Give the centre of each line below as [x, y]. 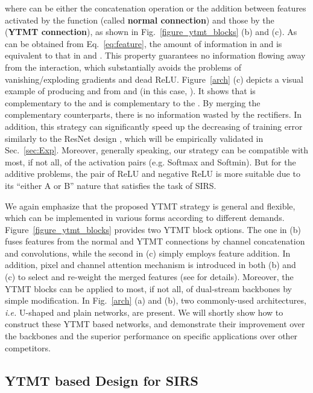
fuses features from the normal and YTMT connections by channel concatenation [155, 241]
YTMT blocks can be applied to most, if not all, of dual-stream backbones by [148, 288]
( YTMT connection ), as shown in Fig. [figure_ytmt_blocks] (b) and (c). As [151, 32]
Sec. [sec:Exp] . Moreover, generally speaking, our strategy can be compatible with [157, 150]
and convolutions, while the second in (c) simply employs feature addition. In [148, 253]
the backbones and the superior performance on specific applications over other [151, 336]
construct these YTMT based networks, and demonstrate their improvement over [155, 324]
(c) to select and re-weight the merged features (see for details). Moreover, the [149, 277]
